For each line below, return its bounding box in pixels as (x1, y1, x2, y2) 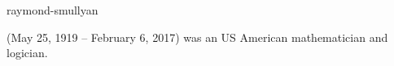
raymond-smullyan (7, 2, 98, 18)
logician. (7, 44, 48, 61)
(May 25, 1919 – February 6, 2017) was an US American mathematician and (7, 28, 388, 45)
